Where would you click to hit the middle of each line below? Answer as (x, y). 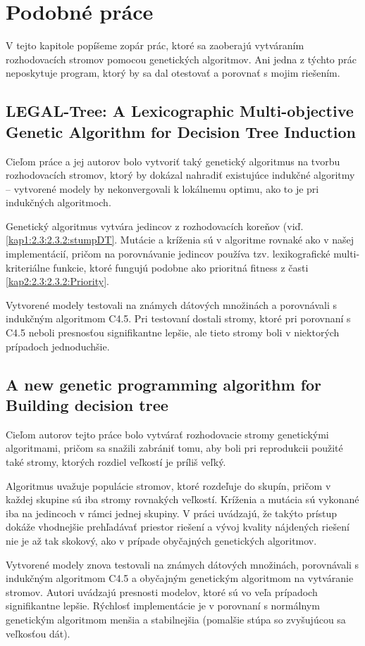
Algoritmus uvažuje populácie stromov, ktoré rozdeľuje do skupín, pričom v (168, 485)
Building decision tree (87, 405)
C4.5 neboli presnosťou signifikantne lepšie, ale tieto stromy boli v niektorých (173, 332)
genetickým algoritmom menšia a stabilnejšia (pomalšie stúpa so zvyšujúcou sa (176, 619)
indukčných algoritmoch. (58, 202)
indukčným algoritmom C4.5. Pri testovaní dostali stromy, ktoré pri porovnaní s (178, 318)
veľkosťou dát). (38, 633)
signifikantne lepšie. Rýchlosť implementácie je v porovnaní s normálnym (163, 606)
